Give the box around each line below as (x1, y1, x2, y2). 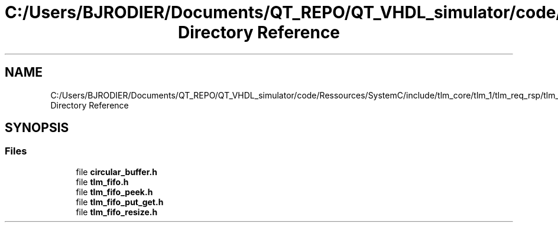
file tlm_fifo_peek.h (76, 186, 153, 197)
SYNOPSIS (5, 120, 69, 136)
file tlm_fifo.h (76, 176, 129, 187)
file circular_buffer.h (76, 166, 157, 177)
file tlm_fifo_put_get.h (76, 196, 164, 207)
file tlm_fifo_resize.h (76, 206, 158, 217)
